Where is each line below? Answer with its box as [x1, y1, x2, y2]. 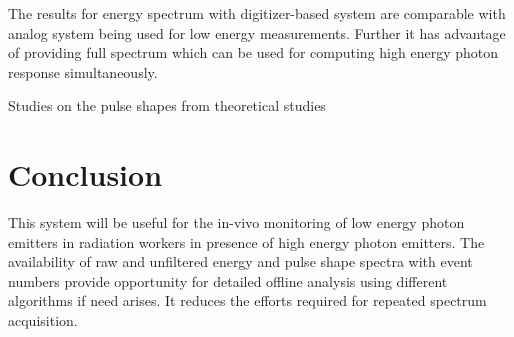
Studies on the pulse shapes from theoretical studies [8, 95, 326, 116]
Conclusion [8, 154, 163, 195]
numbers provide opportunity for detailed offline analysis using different [8, 270, 448, 291]
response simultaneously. [8, 61, 158, 82]
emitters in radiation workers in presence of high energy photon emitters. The [8, 231, 485, 252]
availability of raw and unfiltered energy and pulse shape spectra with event [8, 251, 473, 272]
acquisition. [8, 310, 78, 331]
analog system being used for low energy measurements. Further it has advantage [8, 22, 506, 43]
